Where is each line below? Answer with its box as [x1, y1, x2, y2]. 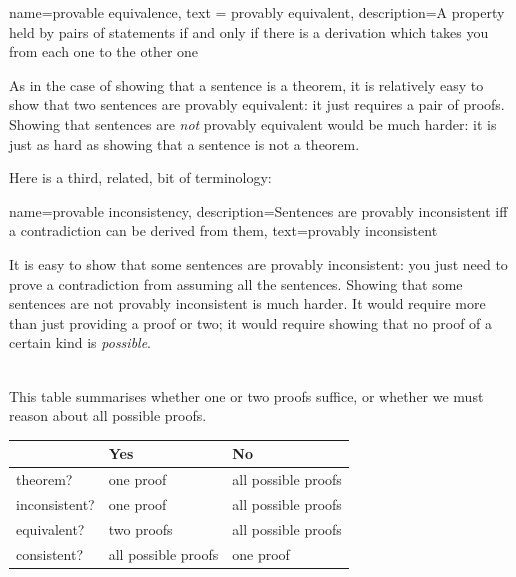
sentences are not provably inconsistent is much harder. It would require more [9, 293, 486, 314]
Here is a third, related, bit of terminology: [9, 167, 272, 188]
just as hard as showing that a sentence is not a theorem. [9, 133, 360, 154]
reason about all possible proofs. [9, 405, 207, 426]
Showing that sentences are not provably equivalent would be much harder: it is [9, 113, 497, 134]
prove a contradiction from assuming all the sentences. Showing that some [9, 273, 463, 294]
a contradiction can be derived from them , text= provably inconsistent [9, 220, 438, 241]
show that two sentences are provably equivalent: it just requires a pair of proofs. [9, 94, 505, 115]
